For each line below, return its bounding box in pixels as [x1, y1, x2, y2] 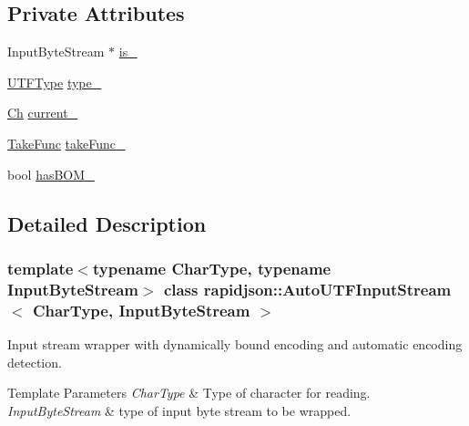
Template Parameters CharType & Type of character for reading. [7, 383, 371, 402]
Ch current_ [7, 103, 78, 122]
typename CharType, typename [92, 256, 331, 279]
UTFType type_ [7, 72, 102, 91]
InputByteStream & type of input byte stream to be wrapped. [7, 400, 352, 420]
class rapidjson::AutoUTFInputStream [163, 277, 452, 300]
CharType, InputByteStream [32, 298, 250, 321]
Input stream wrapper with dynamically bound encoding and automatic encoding [7, 335, 463, 354]
